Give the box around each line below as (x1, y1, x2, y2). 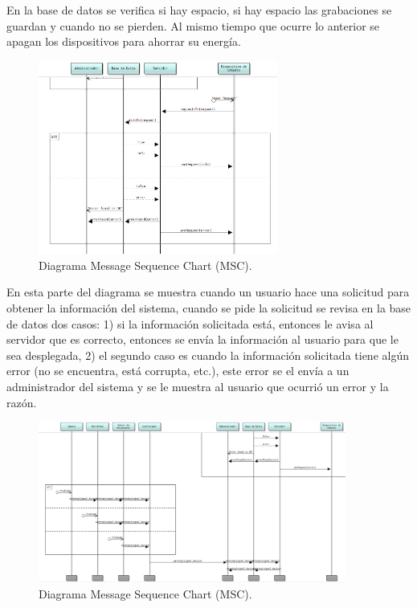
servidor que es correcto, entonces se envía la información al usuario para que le (6, 331, 399, 348)
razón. (6, 394, 37, 410)
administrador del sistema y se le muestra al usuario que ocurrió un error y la (6, 378, 389, 395)
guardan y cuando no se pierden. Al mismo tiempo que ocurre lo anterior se (6, 17, 380, 34)
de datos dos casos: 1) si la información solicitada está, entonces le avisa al (6, 315, 374, 332)
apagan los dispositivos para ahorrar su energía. (6, 33, 241, 50)
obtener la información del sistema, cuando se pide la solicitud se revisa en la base (6, 300, 411, 316)
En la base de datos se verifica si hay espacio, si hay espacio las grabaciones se (6, 2, 392, 18)
